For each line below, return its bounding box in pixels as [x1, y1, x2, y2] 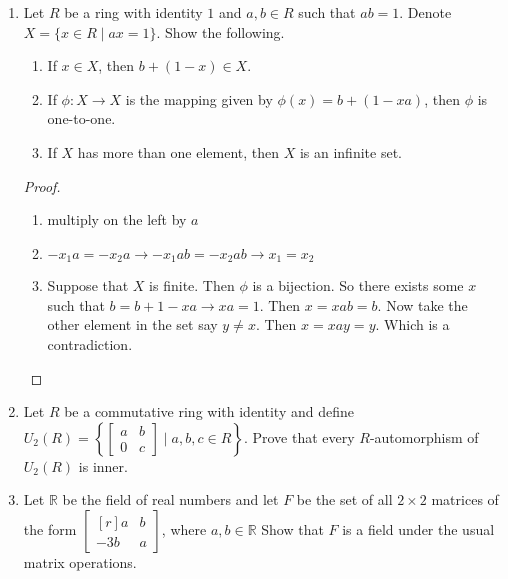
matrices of [431, 489, 499, 510]
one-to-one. [47, 108, 116, 129]
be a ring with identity [64, 2, 203, 22]
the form [23, 518, 77, 539]
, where [161, 518, 207, 539]
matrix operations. [23, 551, 137, 572]
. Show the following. [156, 21, 285, 42]
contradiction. [47, 333, 133, 354]
